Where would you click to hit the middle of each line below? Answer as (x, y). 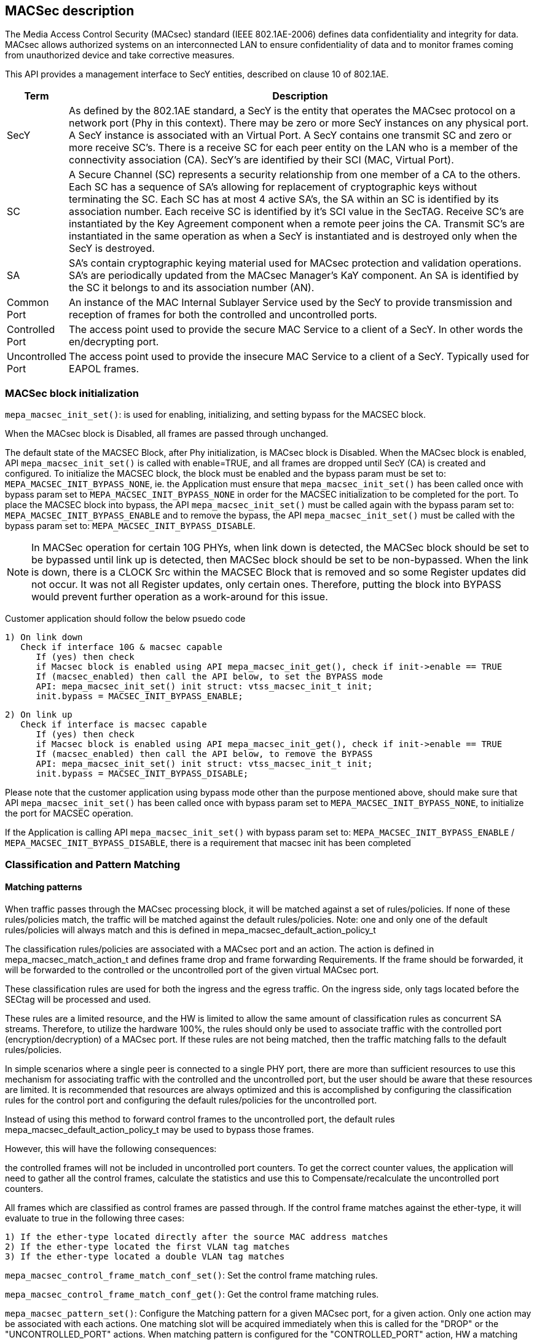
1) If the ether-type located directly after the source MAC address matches (197, 1236)
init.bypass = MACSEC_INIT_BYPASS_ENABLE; (139, 696)
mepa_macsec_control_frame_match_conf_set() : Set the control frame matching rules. (191, 1275)
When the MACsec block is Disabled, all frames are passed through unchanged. (167, 434)
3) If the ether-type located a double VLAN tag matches (145, 1256)
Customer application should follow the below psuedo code (125, 619)
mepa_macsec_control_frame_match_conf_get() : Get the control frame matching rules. (192, 1294)
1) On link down (44, 637)
